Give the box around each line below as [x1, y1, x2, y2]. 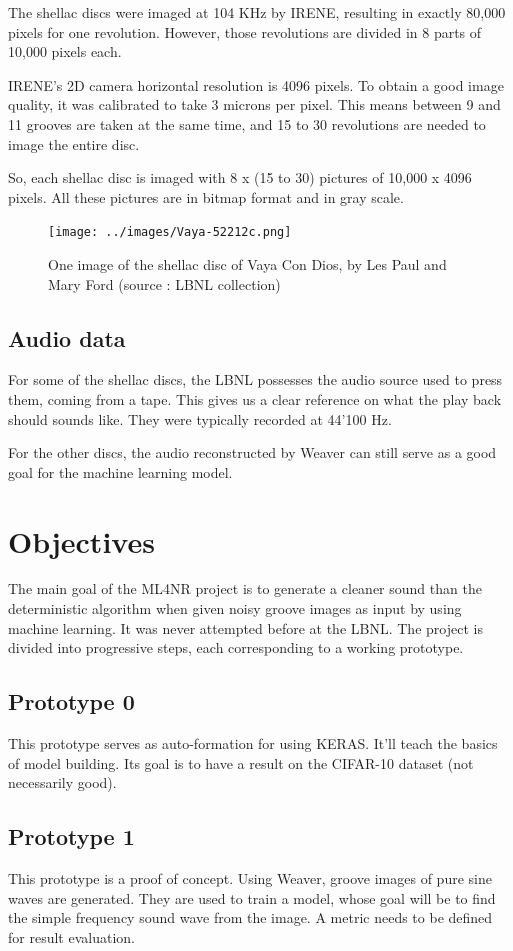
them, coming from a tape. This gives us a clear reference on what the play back [8, 388, 502, 409]
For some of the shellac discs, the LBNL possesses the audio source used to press [8, 369, 503, 390]
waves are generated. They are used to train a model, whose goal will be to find [8, 887, 496, 908]
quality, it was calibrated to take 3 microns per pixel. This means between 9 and [8, 94, 501, 115]
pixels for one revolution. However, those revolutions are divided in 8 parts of [8, 21, 482, 42]
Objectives [8, 520, 155, 561]
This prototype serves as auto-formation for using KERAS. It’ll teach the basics [8, 733, 498, 754]
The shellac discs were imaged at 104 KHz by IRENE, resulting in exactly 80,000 [8, 2, 506, 22]
